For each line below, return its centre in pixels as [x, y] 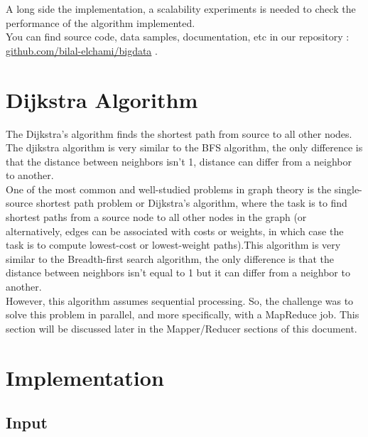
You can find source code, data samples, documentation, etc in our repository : [178, 37]
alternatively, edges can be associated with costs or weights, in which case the [175, 231]
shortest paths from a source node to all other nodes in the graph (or [156, 217]
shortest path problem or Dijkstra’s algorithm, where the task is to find [191, 203]
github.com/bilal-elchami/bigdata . [82, 50]
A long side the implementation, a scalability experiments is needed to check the [181, 9]
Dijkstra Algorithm [102, 99]
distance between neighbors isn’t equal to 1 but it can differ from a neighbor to [178, 273]
